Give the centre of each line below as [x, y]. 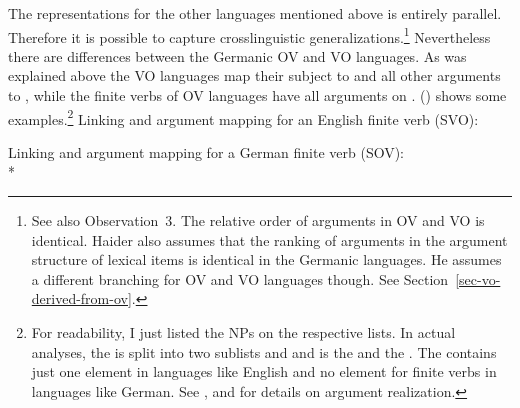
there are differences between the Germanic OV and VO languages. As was [237, 55]
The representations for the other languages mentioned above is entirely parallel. [255, 13]
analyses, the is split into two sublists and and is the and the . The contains [264, 351]
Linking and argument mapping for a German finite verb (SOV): [206, 151]
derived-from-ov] [81, 298]
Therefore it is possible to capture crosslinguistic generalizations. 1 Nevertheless [249, 35]
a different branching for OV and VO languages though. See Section [240, 278]
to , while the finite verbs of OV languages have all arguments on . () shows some [257, 95]
